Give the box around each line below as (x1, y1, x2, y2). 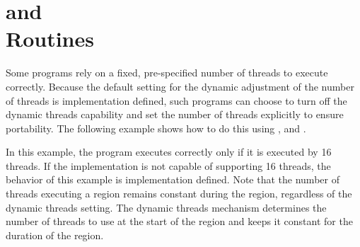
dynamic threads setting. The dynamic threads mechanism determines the (6, 200, 327, 214)
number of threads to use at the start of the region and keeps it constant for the (6, 214, 353, 229)
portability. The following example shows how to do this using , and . (6, 120, 306, 135)
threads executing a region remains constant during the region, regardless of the (6, 186, 352, 201)
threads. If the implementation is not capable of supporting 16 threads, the (6, 158, 331, 173)
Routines (6, 24, 94, 53)
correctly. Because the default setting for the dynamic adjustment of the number (6, 79, 354, 93)
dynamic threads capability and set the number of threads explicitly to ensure (6, 107, 344, 122)
